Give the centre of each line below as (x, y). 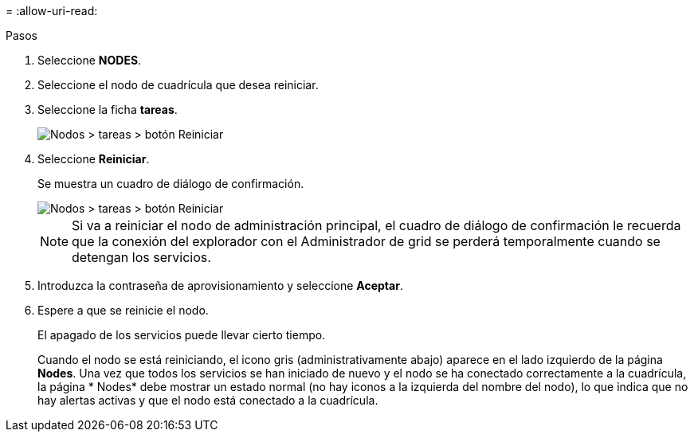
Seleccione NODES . (90, 60)
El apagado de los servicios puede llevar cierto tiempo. (182, 335)
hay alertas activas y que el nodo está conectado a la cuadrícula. (208, 400)
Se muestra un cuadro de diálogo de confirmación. (171, 184)
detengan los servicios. (141, 257)
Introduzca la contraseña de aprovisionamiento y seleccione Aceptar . (220, 285)
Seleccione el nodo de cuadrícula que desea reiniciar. (178, 85)
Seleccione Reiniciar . (94, 159)
